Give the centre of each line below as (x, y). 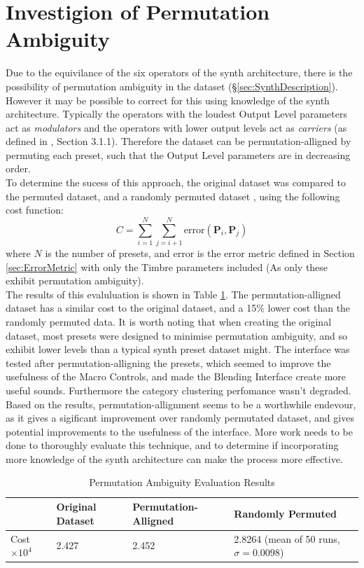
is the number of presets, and (107, 252)
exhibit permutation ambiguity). (75, 280)
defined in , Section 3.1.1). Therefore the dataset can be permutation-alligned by (178, 141)
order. (18, 168)
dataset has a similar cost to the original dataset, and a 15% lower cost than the (178, 308)
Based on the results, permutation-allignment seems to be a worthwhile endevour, (181, 404)
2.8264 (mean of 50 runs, (287, 538)
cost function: (35, 210)
